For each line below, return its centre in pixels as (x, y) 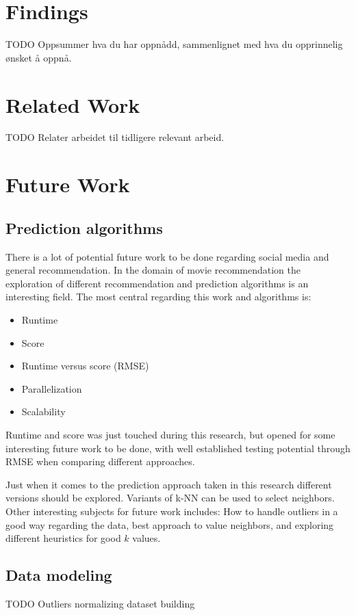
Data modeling (59, 575)
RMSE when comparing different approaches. (100, 461)
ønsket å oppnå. (39, 57)
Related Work (73, 104)
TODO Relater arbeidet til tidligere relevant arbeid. (115, 137)
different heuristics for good (63, 538)
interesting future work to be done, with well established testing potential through (178, 448)
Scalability (43, 411)
